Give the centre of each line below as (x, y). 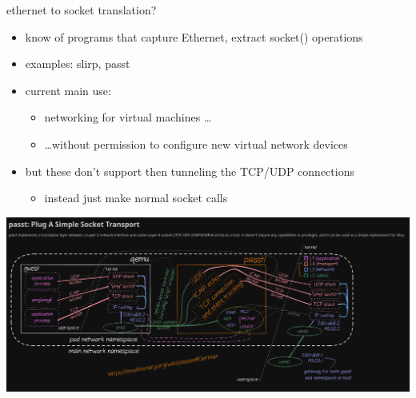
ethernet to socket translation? (82, 10)
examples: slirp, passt (78, 64)
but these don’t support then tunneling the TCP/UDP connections (190, 171)
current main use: (68, 90)
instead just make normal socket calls (136, 198)
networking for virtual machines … (128, 117)
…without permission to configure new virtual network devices (196, 143)
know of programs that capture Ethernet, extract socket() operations (194, 36)
